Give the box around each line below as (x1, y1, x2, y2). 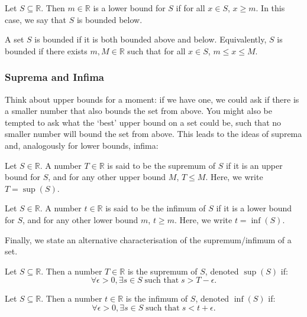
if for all (176, 2, 205, 14)
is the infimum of (125, 292, 188, 305)
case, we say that (5, 13, 66, 25)
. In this (256, 2, 285, 14)
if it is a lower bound (216, 202, 292, 214)
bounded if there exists (5, 44, 88, 57)
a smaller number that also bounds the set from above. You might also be (5, 104, 272, 117)
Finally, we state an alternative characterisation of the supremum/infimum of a (5, 233, 292, 246)
